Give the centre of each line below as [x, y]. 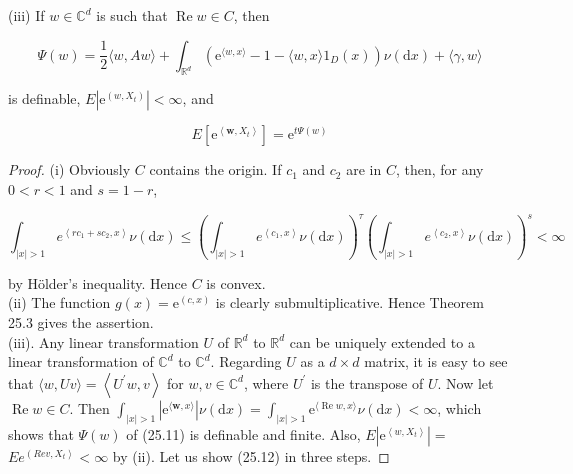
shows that [41, 433]
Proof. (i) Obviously [69, 169]
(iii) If [26, 15]
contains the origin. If [215, 169]
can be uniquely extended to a [382, 341]
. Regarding [246, 361]
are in [364, 169]
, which [459, 407]
